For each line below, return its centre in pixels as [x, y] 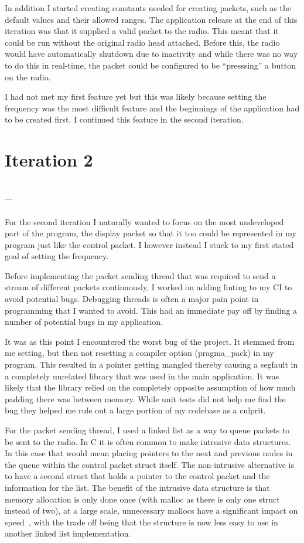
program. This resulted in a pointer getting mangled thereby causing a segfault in [151, 364]
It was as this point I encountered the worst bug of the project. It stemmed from [150, 341]
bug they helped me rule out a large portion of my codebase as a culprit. [135, 410]
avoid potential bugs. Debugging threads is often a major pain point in [132, 299]
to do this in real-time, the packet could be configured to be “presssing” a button [151, 65]
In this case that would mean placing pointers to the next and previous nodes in [149, 453]
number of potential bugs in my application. [84, 322]
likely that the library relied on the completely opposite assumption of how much [150, 387]
